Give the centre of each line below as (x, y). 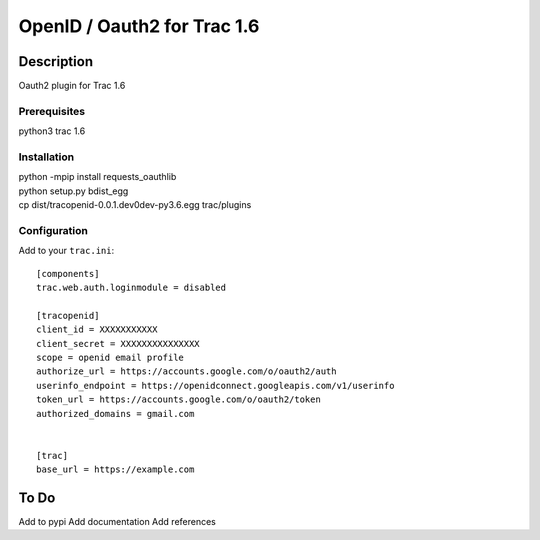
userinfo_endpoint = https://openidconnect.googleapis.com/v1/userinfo (215, 385)
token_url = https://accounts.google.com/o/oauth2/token (179, 399)
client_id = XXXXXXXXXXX (97, 329)
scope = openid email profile (110, 357)
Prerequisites (51, 111)
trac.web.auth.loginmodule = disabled (131, 288)
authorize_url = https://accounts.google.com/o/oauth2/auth (186, 371)
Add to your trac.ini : (66, 251)
